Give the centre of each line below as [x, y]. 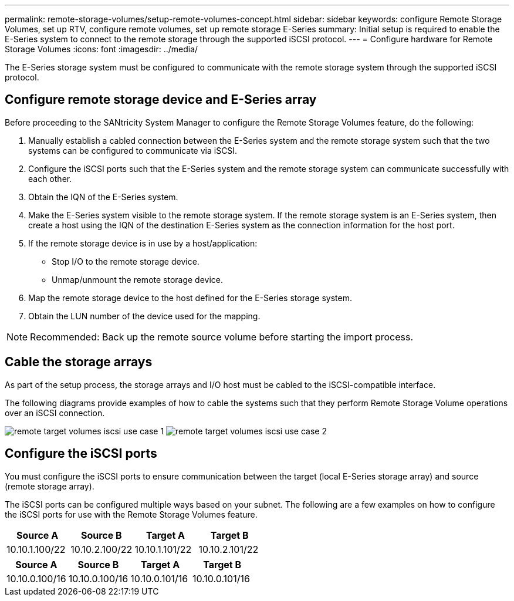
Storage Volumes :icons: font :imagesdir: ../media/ [102, 49]
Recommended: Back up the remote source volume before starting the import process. [222, 337]
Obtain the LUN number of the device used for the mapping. [144, 316]
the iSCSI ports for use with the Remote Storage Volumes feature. [131, 514]
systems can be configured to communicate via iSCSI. [133, 150]
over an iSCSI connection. [55, 413]
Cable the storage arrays [79, 362]
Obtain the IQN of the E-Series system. [103, 197]
